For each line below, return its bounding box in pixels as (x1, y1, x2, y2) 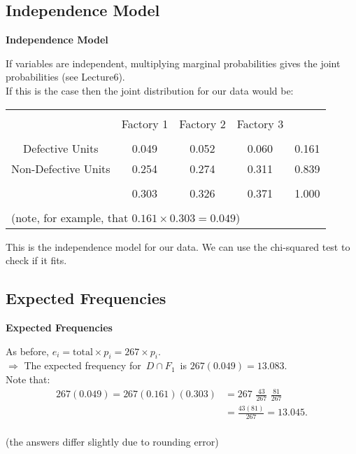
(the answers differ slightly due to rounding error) (6, 434, 219, 449)
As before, (6, 343, 49, 358)
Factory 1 (121, 115, 169, 132)
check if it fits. (6, 253, 67, 268)
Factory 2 (179, 115, 226, 132)
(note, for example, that (11, 209, 129, 226)
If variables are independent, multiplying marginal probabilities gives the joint (6, 55, 341, 70)
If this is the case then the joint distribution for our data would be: (6, 83, 294, 97)
